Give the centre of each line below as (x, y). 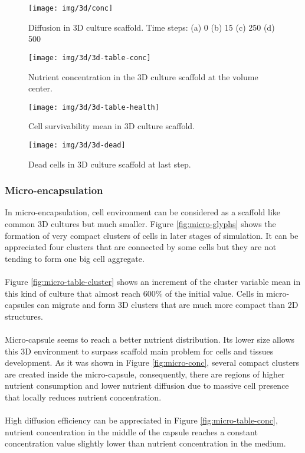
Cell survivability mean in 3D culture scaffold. (111, 126)
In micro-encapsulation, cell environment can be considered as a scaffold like (143, 212)
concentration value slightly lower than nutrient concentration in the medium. (145, 443)
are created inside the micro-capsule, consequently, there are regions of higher (145, 374)
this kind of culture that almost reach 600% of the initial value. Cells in (134, 293)
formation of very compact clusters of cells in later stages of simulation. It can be (152, 235)
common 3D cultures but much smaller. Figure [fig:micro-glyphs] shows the (140, 224)
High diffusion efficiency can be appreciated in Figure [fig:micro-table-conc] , (141, 420)
